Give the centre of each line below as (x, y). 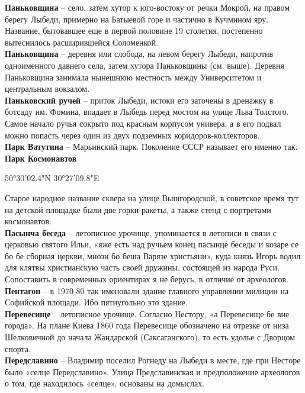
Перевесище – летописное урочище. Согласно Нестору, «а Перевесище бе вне (147, 313)
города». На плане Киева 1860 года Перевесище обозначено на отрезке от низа (147, 325)
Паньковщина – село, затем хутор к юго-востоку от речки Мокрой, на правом (147, 7)
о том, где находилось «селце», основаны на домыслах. (105, 383)
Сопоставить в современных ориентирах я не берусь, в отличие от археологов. (147, 279)
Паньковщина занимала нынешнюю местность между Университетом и (133, 77)
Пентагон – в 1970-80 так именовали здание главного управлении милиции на (147, 290)
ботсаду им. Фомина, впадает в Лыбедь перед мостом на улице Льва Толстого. (147, 112)
